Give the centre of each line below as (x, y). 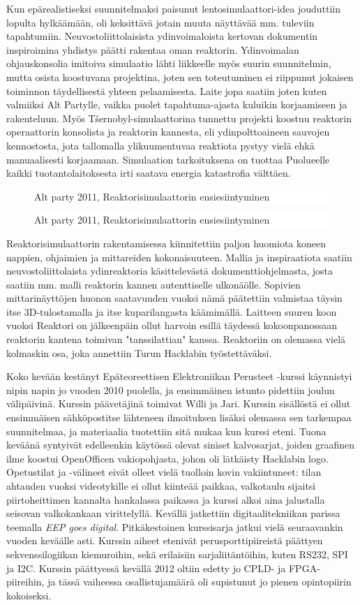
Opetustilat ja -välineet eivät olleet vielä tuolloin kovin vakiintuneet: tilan (164, 472)
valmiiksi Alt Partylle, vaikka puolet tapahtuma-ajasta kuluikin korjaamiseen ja (177, 104)
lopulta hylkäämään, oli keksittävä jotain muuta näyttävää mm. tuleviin (160, 22)
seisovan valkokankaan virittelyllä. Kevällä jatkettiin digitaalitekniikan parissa (173, 513)
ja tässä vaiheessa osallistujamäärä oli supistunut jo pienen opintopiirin (200, 582)
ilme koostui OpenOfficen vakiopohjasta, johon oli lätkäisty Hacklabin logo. (167, 458)
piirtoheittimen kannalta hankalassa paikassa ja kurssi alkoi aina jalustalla (166, 499)
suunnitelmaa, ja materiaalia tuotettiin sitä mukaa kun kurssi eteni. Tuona (166, 431)
